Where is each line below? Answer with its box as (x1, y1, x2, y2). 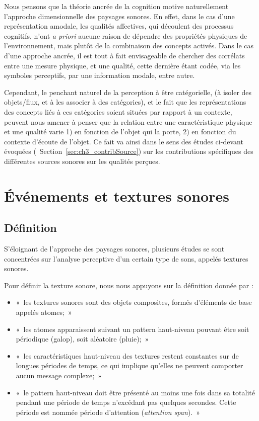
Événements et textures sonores (4, 185, 229, 206)
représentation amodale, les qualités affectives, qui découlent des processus (4, 21, 234, 31)
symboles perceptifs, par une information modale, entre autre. (4, 70, 195, 80)
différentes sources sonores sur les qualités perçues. (4, 155, 160, 166)
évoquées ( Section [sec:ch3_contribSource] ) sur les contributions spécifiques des (4, 146, 253, 156)
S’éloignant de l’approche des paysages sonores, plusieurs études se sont (4, 243, 225, 254)
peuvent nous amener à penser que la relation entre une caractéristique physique (4, 116, 252, 127)
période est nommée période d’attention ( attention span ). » (16, 406, 200, 417)
